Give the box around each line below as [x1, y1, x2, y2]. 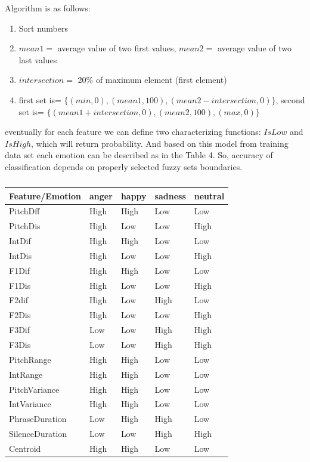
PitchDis [9, 220, 41, 232]
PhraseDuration [9, 412, 67, 425]
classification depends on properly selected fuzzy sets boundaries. [5, 160, 243, 173]
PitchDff [9, 205, 40, 217]
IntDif [9, 235, 31, 247]
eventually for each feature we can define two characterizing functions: [5, 125, 261, 138]
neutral [194, 189, 225, 202]
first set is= [18, 93, 61, 106]
